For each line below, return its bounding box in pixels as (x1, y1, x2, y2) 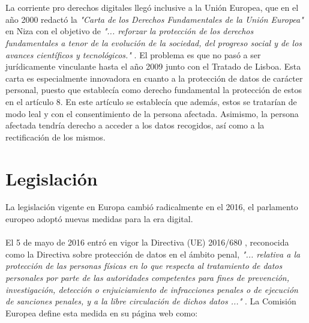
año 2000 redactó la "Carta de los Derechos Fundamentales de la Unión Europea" (5, 13, 304, 25)
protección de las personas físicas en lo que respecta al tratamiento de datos (5, 259, 283, 272)
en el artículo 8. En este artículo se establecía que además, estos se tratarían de (5, 95, 297, 107)
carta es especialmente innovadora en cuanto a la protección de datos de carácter (5, 71, 303, 84)
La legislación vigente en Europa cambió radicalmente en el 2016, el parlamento (5, 201, 298, 213)
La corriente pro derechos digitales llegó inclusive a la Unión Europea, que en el (5, 1, 299, 14)
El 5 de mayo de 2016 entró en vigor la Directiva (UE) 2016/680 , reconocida (5, 236, 289, 249)
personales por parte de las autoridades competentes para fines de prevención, (5, 271, 290, 283)
